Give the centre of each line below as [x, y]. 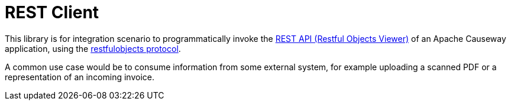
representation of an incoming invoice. [80, 77]
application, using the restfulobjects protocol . [93, 48]
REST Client [52, 12]
